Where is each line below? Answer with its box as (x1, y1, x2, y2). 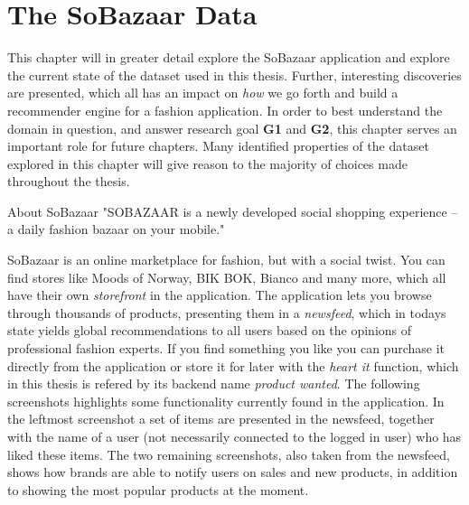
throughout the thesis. (7, 172, 130, 191)
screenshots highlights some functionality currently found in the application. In (7, 391, 445, 410)
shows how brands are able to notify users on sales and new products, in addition (7, 463, 458, 482)
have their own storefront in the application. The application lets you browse (7, 285, 432, 304)
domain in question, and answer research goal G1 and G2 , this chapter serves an (7, 118, 457, 137)
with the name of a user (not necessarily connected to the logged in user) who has (7, 427, 462, 445)
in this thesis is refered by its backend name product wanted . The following (7, 374, 420, 393)
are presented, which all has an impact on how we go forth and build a (7, 83, 399, 102)
